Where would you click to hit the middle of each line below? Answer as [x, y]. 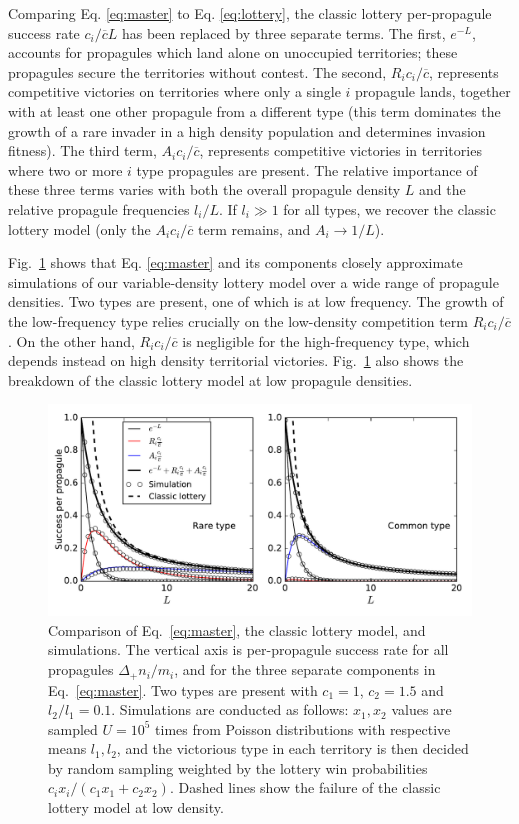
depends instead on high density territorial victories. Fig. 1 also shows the [236, 360]
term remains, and [254, 228]
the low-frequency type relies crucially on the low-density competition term [238, 320]
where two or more [65, 169]
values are [421, 709]
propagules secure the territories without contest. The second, [197, 71]
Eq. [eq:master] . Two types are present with [183, 689]
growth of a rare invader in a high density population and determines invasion [247, 130]
